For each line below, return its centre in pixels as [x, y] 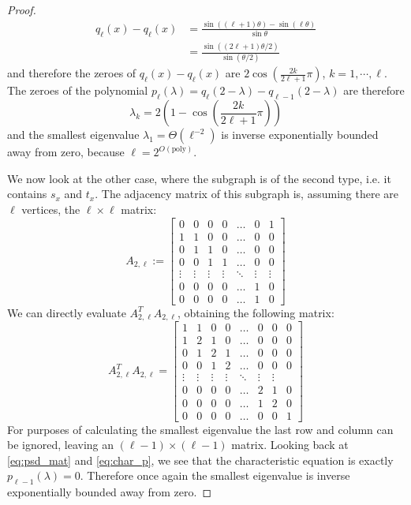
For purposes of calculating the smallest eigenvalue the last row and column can [200, 429]
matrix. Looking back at [290, 445]
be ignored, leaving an [61, 445]
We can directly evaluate [67, 312]
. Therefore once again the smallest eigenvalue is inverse [215, 475]
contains [27, 194]
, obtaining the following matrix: [256, 312]
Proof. [22, 9]
